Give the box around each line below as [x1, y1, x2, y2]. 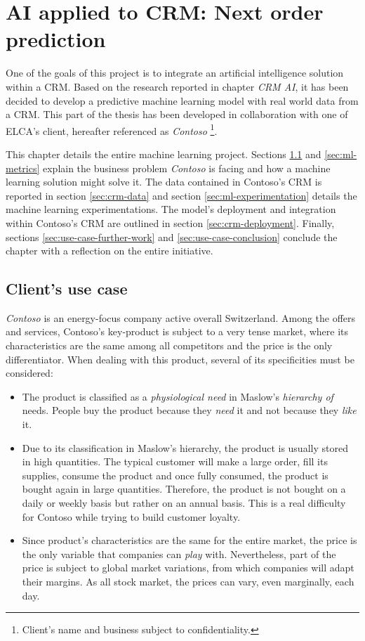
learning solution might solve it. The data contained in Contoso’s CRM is [6, 174, 322, 189]
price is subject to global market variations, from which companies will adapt [22, 560, 354, 575]
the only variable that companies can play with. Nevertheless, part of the [22, 546, 336, 561]
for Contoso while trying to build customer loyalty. [22, 509, 241, 524]
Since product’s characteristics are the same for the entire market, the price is [22, 533, 357, 548]
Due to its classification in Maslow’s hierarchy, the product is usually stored [22, 440, 348, 455]
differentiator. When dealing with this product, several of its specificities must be [6, 351, 354, 366]
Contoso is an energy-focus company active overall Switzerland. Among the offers [6, 310, 356, 325]
